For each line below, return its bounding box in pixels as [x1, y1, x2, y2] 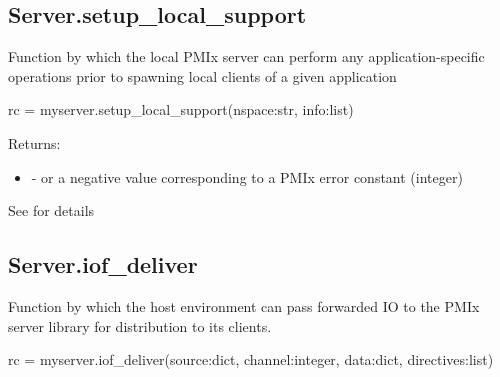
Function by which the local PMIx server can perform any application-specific [8, 46, 485, 67]
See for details [8, 200, 95, 221]
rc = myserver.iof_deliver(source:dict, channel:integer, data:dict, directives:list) [8, 349, 494, 370]
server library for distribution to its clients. [8, 315, 272, 336]
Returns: [8, 132, 61, 153]
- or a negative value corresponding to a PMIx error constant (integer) [31, 166, 463, 187]
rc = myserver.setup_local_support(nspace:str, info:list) [8, 99, 354, 120]
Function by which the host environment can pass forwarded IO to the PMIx [8, 295, 480, 316]
